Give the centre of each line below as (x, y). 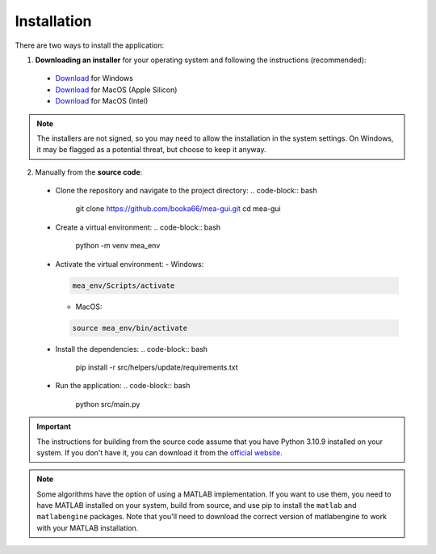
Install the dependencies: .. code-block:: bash (132, 349)
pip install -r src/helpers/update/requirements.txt (157, 367)
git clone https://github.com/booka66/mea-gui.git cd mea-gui (178, 209)
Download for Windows (94, 78)
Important (54, 427)
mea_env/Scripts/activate (124, 285)
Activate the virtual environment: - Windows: (130, 264)
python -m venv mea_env (118, 246)
